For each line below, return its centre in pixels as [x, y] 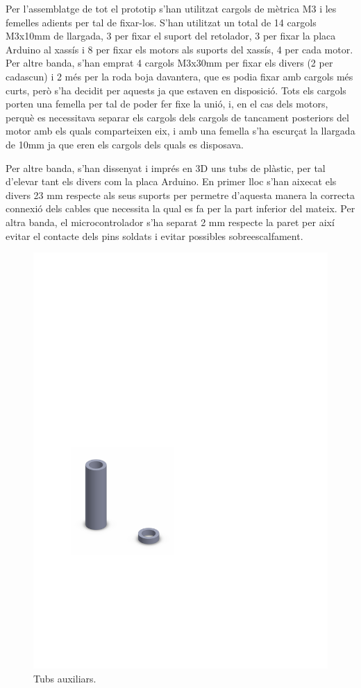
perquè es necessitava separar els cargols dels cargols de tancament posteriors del [177, 117]
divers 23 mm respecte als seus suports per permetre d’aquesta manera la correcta [180, 195]
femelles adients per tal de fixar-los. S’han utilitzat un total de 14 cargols [161, 22]
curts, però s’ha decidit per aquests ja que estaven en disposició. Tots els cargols [176, 90]
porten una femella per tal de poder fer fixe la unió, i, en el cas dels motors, [167, 104]
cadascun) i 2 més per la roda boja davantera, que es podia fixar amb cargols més [179, 76]
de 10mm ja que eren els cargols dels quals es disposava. [125, 144]
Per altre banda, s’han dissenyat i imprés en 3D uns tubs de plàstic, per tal [166, 167]
